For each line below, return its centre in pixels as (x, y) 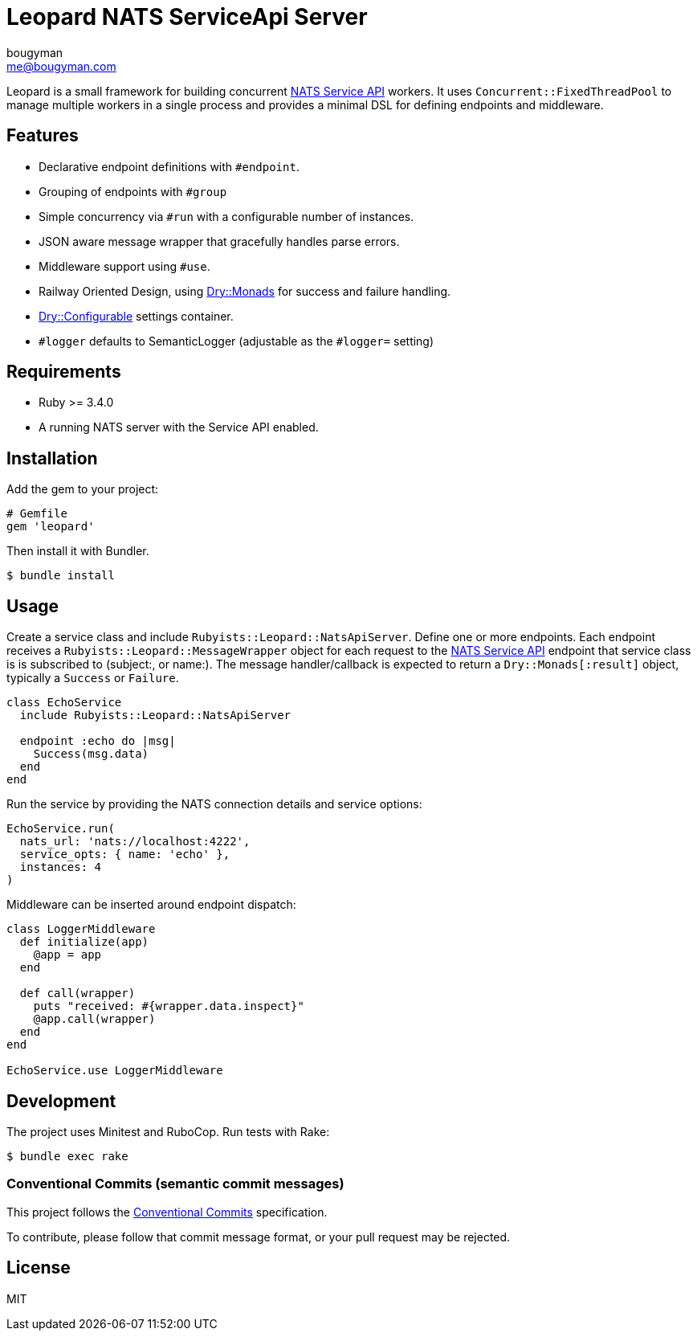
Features (43, 136)
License (39, 1268)
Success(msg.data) (91, 754)
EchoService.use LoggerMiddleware (115, 1071)
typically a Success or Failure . (93, 678)
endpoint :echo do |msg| (98, 741)
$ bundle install (61, 576)
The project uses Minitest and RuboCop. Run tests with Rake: (168, 1131)
